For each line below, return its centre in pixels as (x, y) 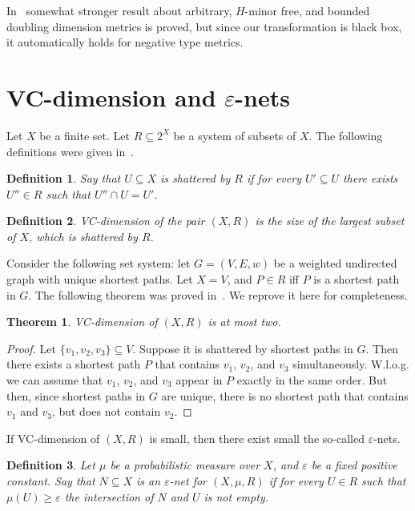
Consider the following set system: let (99, 263)
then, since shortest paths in (76, 395)
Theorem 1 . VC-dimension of (82, 322)
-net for (188, 481)
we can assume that (55, 380)
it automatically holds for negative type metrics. (125, 42)
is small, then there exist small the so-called (257, 438)
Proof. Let (31, 348)
